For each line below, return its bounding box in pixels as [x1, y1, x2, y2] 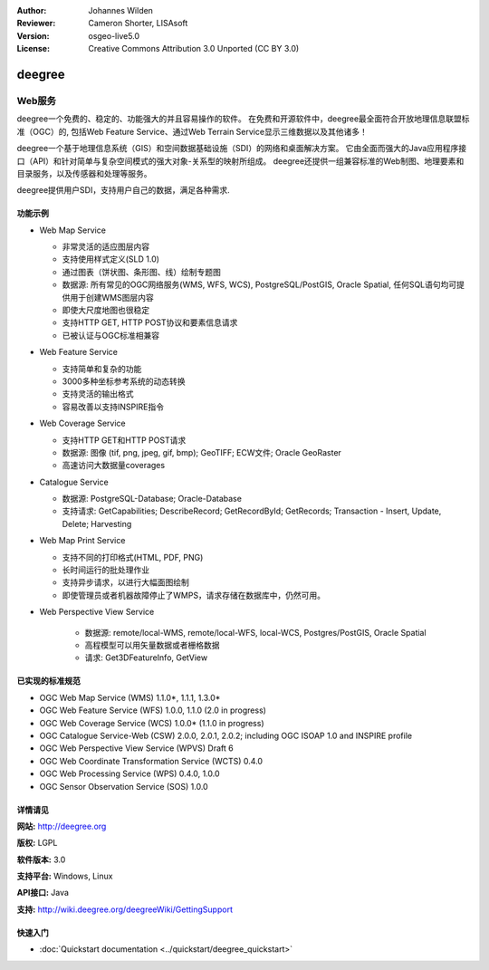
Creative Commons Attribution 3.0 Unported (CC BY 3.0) [88, 43, 300, 54]
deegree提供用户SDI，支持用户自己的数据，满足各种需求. [16, 185, 230, 196]
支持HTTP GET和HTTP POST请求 [62, 435, 187, 446]
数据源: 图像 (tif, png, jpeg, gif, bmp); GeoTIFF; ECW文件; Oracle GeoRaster [62, 447, 341, 457]
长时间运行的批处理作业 [62, 564, 149, 575]
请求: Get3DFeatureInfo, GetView [84, 652, 208, 663]
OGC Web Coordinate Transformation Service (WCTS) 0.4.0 [39, 755, 263, 766]
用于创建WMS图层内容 [69, 292, 154, 303]
